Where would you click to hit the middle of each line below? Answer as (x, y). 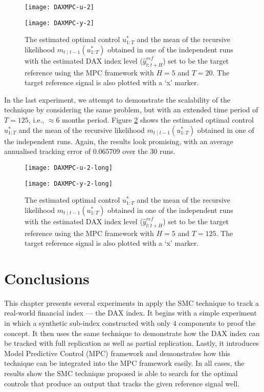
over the (135, 151)
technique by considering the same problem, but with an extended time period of (131, 110)
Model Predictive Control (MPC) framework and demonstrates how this (117, 353)
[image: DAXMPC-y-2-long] (69, 183)
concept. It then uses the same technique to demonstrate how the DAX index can (132, 333)
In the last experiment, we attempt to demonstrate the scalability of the (117, 99)
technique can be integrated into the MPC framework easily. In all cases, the (124, 363)
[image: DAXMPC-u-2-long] (69, 168)
